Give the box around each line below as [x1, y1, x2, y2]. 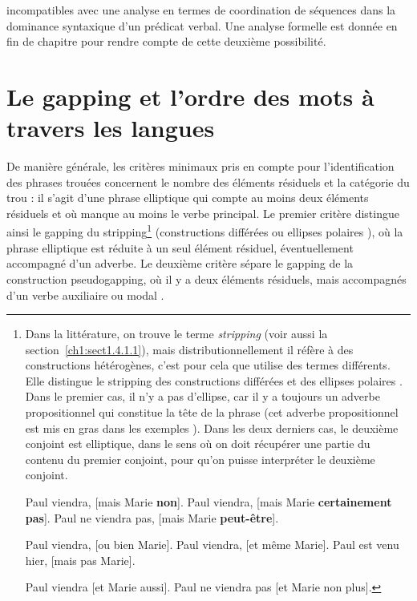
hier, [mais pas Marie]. [25, 551, 136, 568]
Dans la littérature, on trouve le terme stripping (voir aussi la [25, 325, 328, 342]
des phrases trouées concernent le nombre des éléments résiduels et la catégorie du [6, 173, 410, 190]
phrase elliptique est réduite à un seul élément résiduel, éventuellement [6, 239, 354, 256]
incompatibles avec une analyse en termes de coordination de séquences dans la [6, 2, 396, 18]
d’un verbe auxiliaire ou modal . [6, 286, 164, 303]
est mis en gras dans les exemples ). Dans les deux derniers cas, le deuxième [25, 419, 399, 436]
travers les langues [6, 111, 215, 144]
